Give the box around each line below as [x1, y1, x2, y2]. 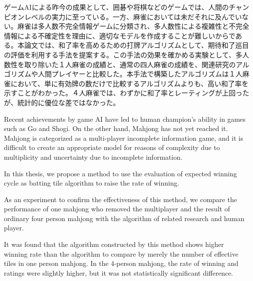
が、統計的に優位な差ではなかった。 [4, 97, 120, 107]
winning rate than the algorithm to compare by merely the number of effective [4, 248, 238, 259]
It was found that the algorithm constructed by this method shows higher [4, 239, 224, 249]
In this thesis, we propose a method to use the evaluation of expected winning [4, 168, 237, 178]
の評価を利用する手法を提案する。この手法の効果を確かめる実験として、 [4, 49, 235, 59]
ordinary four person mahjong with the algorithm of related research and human [4, 213, 245, 223]
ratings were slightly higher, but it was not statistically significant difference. [4, 267, 234, 278]
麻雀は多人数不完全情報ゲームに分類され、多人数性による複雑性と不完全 [17, 21, 250, 31]
